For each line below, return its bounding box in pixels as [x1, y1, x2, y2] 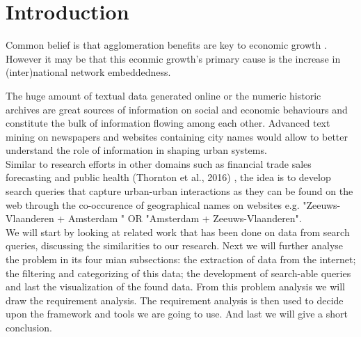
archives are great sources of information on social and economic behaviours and [6, 102, 348, 116]
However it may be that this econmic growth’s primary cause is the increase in [6, 51, 341, 65]
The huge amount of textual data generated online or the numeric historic [6, 88, 321, 102]
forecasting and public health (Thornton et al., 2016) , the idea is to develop [6, 170, 331, 185]
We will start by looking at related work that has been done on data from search [6, 224, 350, 239]
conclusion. [6, 320, 52, 334]
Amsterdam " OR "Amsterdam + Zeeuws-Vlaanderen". [67, 211, 302, 226]
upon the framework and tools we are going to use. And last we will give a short [6, 306, 348, 321]
